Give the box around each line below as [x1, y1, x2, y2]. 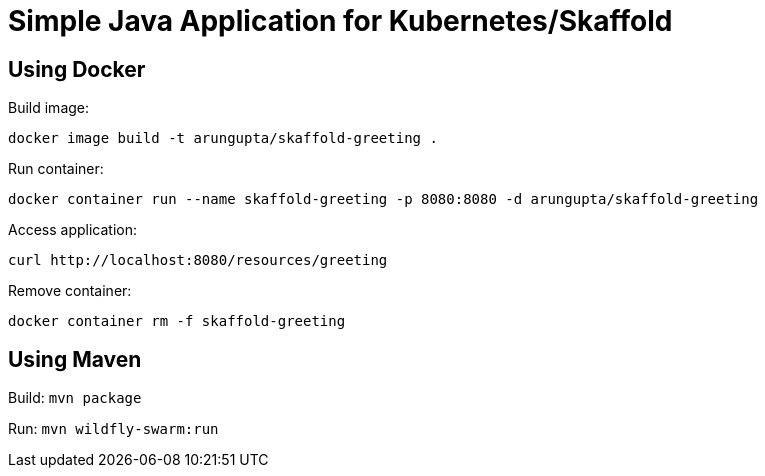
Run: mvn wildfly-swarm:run [8, 420, 219, 438]
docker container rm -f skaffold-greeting [8, 313, 346, 330]
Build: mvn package [8, 389, 142, 407]
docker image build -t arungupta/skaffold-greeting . [8, 130, 438, 147]
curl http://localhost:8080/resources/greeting [8, 252, 388, 269]
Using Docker [8, 56, 146, 82]
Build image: [8, 99, 90, 117]
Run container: [8, 160, 104, 178]
